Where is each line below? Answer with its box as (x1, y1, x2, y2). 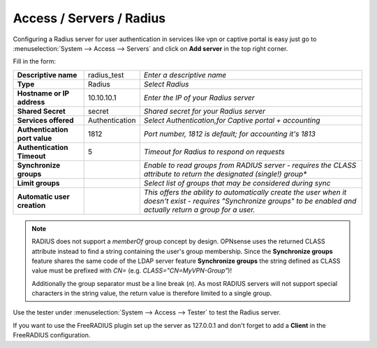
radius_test (87, 70, 124, 80)
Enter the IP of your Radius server (143, 93, 255, 103)
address (17, 97, 45, 107)
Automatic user (17, 192, 70, 202)
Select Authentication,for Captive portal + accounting (143, 115, 320, 125)
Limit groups (17, 178, 60, 188)
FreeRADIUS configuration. (13, 331, 91, 340)
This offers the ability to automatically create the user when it (143, 187, 347, 197)
